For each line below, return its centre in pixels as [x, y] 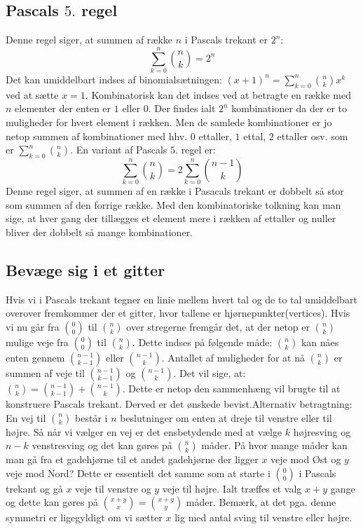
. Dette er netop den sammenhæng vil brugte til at [231, 388]
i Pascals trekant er [226, 40]
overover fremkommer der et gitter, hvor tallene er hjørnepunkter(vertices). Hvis [178, 313]
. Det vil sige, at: [210, 372]
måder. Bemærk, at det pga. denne [261, 502]
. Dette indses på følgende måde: [202, 342]
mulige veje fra [37, 342]
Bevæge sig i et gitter [85, 269]
